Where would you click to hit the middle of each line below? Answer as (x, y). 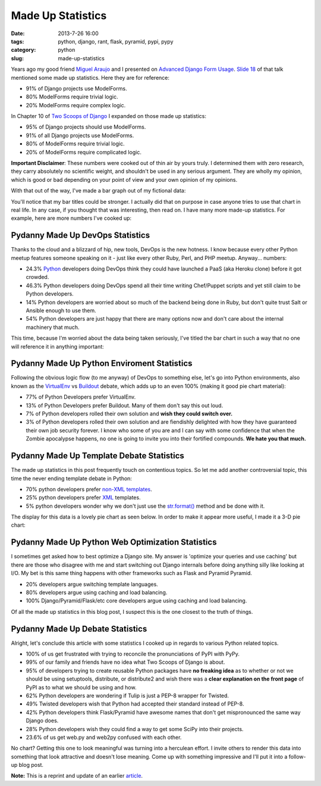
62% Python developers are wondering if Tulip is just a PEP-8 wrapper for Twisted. (127, 695)
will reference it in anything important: (57, 346)
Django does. (42, 720)
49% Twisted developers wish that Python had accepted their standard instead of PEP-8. (135, 704)
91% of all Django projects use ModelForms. (80, 135)
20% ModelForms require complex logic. (76, 105)
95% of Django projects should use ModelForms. (86, 127)
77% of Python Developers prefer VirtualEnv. (81, 397)
